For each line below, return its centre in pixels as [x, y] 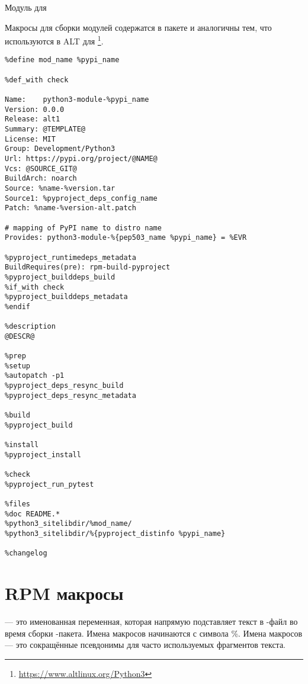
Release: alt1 [33, 119]
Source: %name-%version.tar [60, 188]
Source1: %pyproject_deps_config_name [81, 198]
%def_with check [37, 80]
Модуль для [26, 7]
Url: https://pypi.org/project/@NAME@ [81, 159]
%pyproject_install [43, 455]
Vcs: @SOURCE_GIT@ [41, 168]
